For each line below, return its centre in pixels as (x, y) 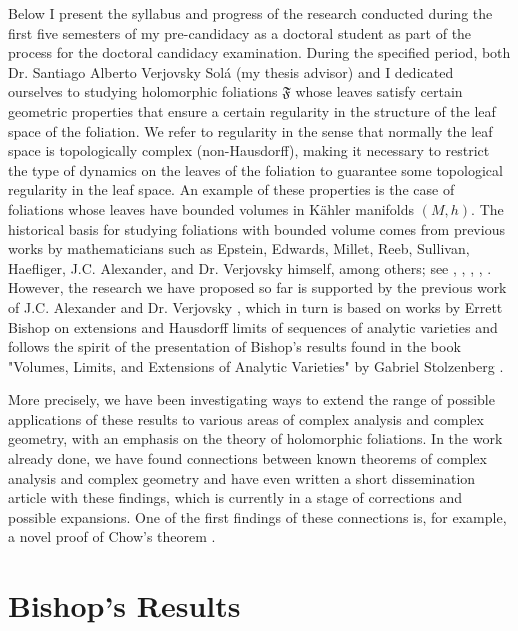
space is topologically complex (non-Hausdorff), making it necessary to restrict (249, 150)
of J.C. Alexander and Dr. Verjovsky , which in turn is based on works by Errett (255, 306)
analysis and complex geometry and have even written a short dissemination (242, 477)
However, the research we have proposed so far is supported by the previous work (257, 287)
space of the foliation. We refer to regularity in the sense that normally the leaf (250, 130)
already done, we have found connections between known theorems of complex (247, 458)
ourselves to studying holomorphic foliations (143, 91)
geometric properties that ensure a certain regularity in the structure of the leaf (252, 110)
